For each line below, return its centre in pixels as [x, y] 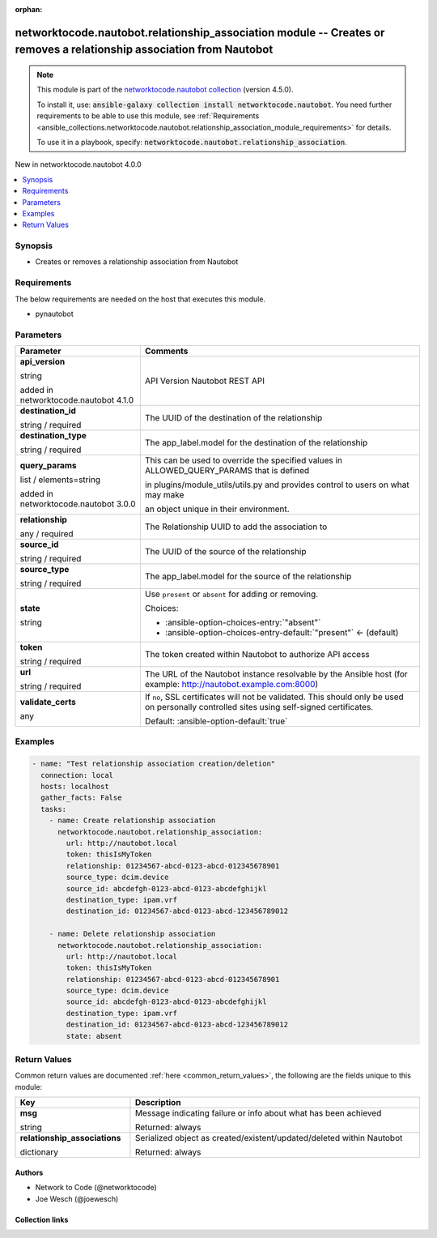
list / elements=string [60, 480]
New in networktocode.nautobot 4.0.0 [78, 164]
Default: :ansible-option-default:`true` [216, 721]
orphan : [29, 9]
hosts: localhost [75, 787]
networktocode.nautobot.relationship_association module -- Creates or [200, 32]
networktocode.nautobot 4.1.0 [77, 400]
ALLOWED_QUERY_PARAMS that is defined [227, 471]
